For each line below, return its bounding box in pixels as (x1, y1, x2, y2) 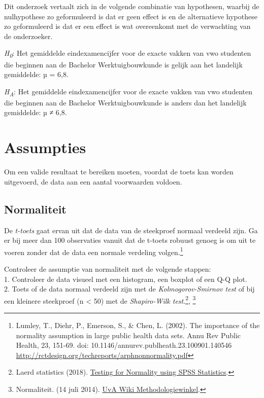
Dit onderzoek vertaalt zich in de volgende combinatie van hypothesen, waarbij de (4, 1, 259, 11)
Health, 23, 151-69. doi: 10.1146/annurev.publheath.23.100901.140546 (16, 340, 232, 350)
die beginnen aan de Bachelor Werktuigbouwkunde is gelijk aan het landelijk (4, 59, 243, 69)
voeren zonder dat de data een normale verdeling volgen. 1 (4, 245, 183, 257)
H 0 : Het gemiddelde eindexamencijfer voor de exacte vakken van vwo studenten (4, 48, 251, 60)
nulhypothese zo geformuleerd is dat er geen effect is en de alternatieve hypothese (4, 11, 257, 21)
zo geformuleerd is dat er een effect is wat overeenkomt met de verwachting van (4, 21, 251, 31)
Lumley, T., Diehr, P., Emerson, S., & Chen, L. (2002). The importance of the (16, 319, 260, 330)
